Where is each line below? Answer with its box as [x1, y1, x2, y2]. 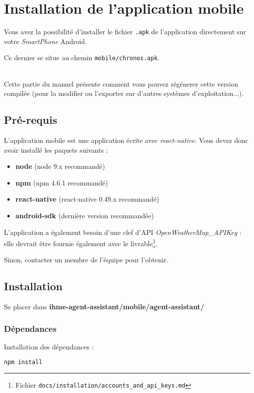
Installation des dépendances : [4, 342, 94, 352]
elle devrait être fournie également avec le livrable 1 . [4, 237, 158, 248]
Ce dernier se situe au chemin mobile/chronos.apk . [4, 52, 160, 63]
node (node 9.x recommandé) [15, 161, 105, 171]
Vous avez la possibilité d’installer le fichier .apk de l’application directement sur [4, 26, 246, 37]
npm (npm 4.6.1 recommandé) [15, 177, 108, 187]
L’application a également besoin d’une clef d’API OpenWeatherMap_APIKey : [4, 227, 242, 237]
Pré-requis [4, 112, 57, 127]
